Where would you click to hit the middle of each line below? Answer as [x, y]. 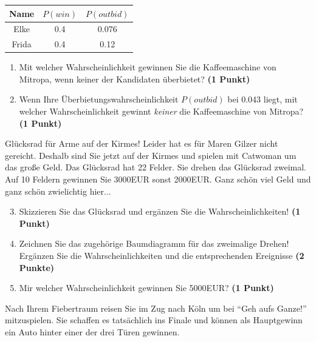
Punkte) [37, 267]
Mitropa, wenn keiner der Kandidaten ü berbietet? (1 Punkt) [135, 79]
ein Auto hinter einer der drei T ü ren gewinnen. [92, 331]
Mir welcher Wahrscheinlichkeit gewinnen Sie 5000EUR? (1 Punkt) [146, 288]
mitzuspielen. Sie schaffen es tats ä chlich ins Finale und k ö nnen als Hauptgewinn [154, 320]
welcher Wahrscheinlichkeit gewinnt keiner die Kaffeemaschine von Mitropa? [161, 111]
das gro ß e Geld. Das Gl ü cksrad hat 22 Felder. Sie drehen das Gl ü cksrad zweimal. [156, 167]
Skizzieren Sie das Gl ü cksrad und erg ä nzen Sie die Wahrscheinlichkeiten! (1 [160, 211]
